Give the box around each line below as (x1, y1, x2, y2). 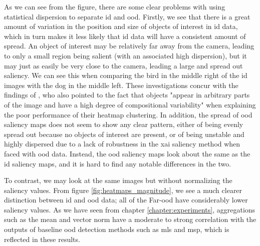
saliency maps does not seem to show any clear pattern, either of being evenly (4, 119, 243, 129)
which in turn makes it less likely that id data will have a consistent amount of (4, 30, 246, 41)
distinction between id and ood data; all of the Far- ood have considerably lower (4, 194, 248, 205)
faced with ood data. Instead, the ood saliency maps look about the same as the (4, 148, 250, 158)
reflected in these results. (4, 233, 80, 244)
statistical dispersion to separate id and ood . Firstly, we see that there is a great (4, 11, 250, 21)
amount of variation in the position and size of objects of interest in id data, (4, 21, 238, 31)
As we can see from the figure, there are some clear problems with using (4, 1, 225, 11)
